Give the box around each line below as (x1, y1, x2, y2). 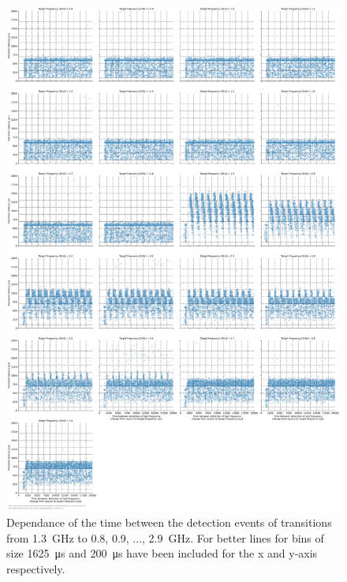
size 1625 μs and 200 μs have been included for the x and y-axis (6, 545, 318, 561)
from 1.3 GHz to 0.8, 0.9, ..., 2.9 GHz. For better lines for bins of (6, 529, 324, 546)
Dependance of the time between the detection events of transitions (6, 514, 332, 531)
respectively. (6, 560, 65, 576)
